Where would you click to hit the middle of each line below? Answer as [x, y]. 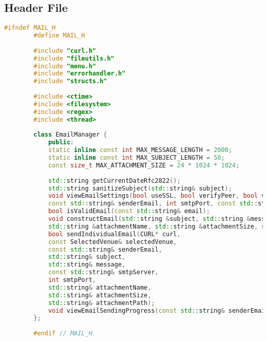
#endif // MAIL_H [63, 334]
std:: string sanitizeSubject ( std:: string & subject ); [140, 188]
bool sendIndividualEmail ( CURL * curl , [114, 234]
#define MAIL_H [59, 36]
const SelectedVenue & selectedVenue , [112, 242]
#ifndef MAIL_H [30, 28]
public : [61, 143]
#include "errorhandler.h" [80, 74]
